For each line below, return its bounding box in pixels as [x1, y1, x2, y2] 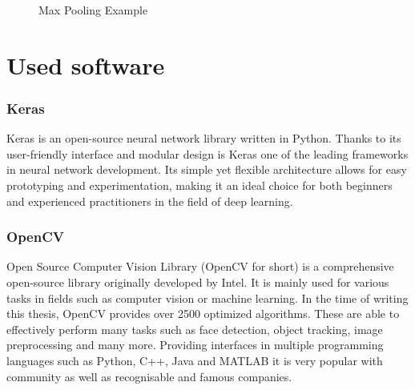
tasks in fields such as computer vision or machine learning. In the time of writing [6, 289, 409, 306]
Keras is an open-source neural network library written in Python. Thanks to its [6, 130, 401, 147]
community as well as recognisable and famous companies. [6, 368, 292, 384]
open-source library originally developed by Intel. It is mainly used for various [6, 273, 389, 290]
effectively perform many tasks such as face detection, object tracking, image [6, 320, 383, 337]
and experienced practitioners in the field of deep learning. [6, 192, 293, 209]
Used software [6, 48, 165, 81]
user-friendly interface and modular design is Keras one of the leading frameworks [6, 145, 409, 162]
